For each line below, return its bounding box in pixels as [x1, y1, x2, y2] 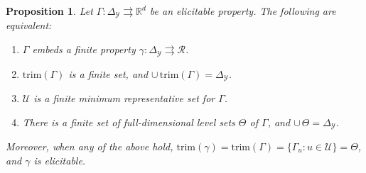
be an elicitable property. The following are [149, 4, 336, 18]
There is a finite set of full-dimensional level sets [22, 114, 235, 129]
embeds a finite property [32, 42, 136, 57]
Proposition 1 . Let [6, 4, 93, 18]
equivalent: [6, 18, 52, 33]
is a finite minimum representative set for [33, 90, 215, 105]
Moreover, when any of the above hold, [6, 139, 173, 153]
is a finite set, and [68, 66, 149, 81]
